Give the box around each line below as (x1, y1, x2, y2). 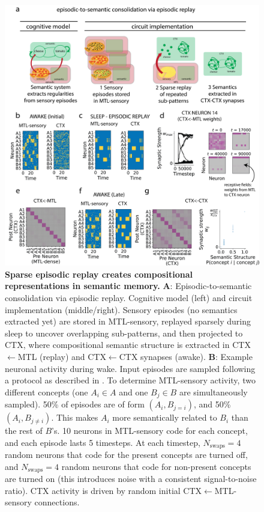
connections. (34, 496, 80, 508)
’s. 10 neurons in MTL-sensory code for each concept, (52, 424, 248, 437)
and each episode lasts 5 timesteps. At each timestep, (5, 436, 200, 448)
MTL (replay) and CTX (17, 350, 106, 362)
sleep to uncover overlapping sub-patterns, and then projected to (5, 326, 243, 339)
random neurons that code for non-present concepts (61, 460, 251, 472)
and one (119, 385, 148, 398)
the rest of (5, 424, 43, 437)
